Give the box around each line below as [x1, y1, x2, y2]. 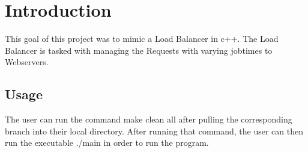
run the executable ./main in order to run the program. [5, 136, 209, 149]
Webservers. [5, 56, 49, 68]
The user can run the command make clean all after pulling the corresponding [5, 113, 292, 126]
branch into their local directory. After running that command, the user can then [5, 124, 304, 137]
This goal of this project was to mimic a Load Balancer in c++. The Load [5, 32, 279, 45]
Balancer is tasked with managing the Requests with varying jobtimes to [5, 44, 273, 56]
